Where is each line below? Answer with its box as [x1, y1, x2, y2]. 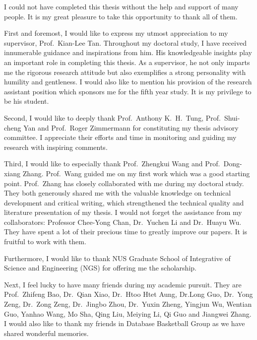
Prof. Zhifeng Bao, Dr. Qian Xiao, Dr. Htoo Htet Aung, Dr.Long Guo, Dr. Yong [4, 289, 253, 299]
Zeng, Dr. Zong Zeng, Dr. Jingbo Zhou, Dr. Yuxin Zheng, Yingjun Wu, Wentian [4, 299, 252, 309]
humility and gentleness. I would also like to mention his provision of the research [4, 76, 252, 87]
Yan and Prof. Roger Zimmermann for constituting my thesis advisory [23, 122, 239, 133]
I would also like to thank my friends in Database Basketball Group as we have [4, 318, 245, 329]
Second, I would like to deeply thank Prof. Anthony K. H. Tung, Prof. [4, 112, 221, 123]
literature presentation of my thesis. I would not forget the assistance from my [4, 207, 242, 217]
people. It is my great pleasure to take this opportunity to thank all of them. [4, 11, 238, 21]
